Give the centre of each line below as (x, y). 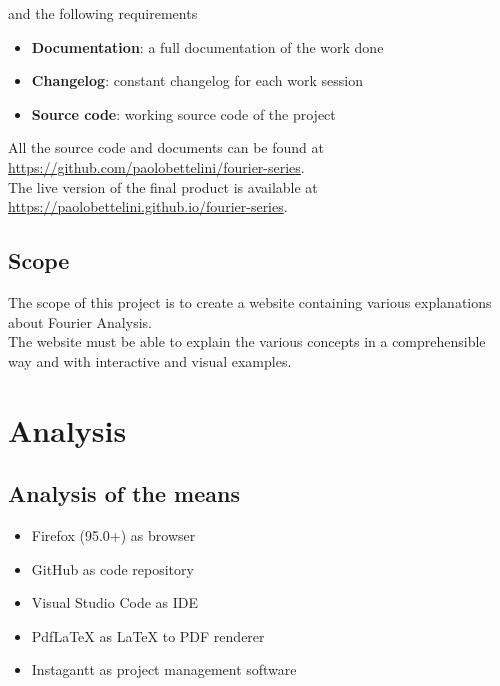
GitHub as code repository (112, 568)
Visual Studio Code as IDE (115, 602)
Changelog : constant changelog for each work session (197, 80)
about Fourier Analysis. (80, 321)
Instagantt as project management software (164, 669)
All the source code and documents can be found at (166, 147)
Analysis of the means (124, 493)
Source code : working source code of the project (183, 113)
